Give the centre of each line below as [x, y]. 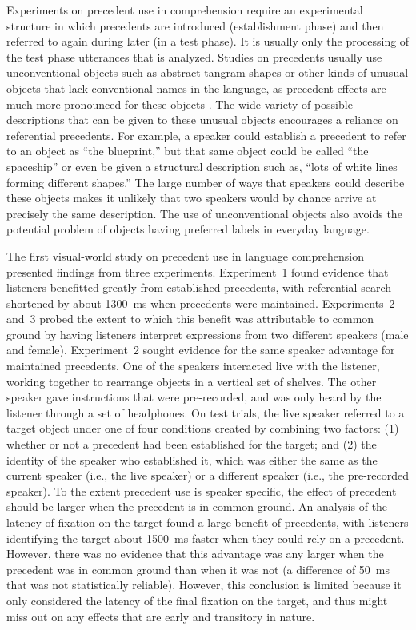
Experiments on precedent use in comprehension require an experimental [185, 10]
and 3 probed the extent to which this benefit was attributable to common [190, 319]
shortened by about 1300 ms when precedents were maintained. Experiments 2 [201, 303]
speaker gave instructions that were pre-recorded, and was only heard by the [194, 397]
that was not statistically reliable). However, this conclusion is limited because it [204, 585]
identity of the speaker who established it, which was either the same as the [192, 459]
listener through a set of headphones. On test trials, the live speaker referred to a [206, 412]
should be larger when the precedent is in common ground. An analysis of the [197, 506]
